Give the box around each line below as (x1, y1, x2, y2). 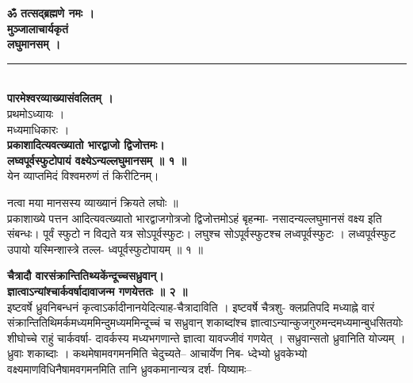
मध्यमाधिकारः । (7, 121, 70, 137)
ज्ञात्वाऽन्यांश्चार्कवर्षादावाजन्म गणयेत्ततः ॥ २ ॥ (7, 282, 188, 299)
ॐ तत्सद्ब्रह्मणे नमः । (7, 5, 94, 21)
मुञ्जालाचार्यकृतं (7, 20, 68, 36)
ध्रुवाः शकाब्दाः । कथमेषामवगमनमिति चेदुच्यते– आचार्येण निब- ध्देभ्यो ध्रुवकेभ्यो (7, 345, 308, 362)
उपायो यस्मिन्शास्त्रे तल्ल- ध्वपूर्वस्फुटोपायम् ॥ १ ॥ (7, 240, 203, 257)
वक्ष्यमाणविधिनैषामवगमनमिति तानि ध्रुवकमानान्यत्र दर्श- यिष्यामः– (7, 360, 252, 377)
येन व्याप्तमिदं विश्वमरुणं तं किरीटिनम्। (7, 167, 159, 184)
